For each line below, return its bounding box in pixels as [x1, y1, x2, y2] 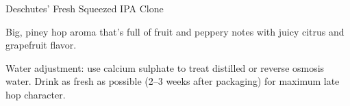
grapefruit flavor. [5, 38, 77, 52]
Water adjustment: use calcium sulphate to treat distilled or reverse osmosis [5, 60, 325, 75]
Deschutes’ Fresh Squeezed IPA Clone [5, 1, 164, 15]
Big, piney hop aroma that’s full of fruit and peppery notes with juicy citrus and [5, 24, 345, 38]
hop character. [5, 87, 66, 101]
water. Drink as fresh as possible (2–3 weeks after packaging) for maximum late [5, 74, 340, 88]
